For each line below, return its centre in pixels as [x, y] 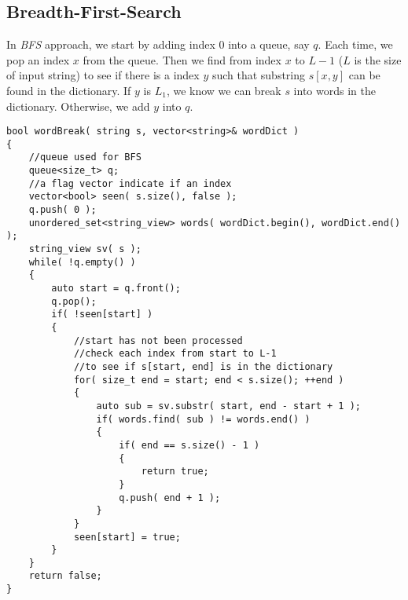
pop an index [38, 59]
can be [364, 75]
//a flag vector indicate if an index [130, 183]
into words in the [334, 90]
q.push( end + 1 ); [170, 498]
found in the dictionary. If [69, 90]
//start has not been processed [158, 340]
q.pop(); [74, 301]
